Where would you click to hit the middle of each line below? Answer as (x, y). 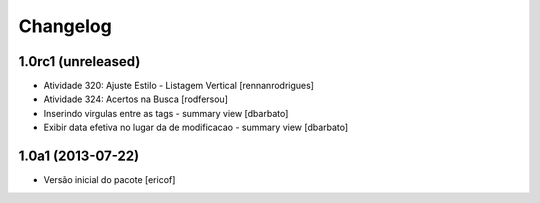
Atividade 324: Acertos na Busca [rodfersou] (136, 99)
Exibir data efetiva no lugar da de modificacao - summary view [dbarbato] (196, 127)
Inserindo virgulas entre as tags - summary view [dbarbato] (166, 113)
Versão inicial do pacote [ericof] (109, 180)
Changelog (65, 26)
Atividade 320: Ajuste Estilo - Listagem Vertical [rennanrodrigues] (179, 86)
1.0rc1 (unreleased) (79, 61)
